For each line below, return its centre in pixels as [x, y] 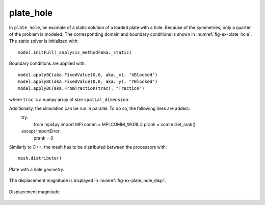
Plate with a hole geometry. [37, 169]
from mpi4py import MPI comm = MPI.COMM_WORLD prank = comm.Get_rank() [115, 124]
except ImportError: [41, 131]
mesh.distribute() [40, 158]
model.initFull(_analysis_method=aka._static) [75, 52]
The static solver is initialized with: [44, 41]
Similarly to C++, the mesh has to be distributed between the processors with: [88, 147]
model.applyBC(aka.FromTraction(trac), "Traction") [81, 89]
